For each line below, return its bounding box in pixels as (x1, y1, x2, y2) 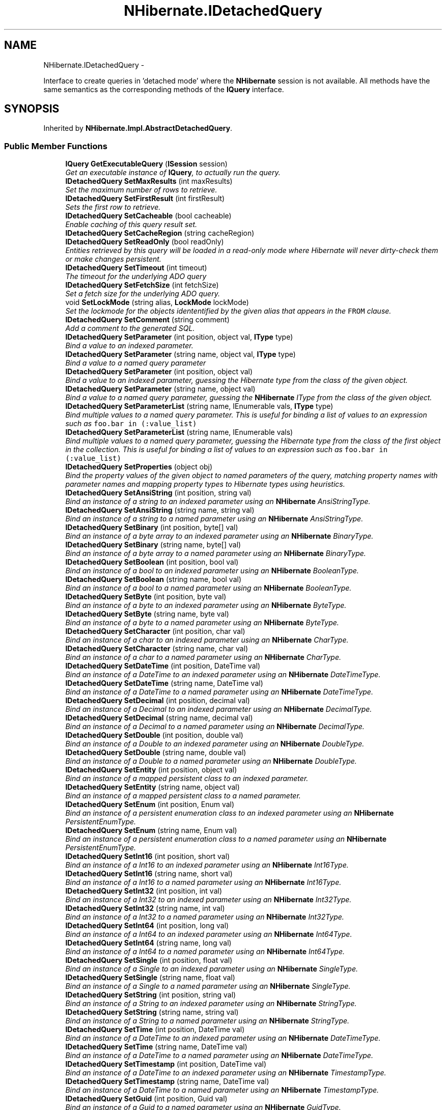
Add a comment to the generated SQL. (65, 324, 195, 333)
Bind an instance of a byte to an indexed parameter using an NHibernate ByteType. (65, 601, 347, 610)
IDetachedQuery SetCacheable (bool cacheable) (65, 211, 232, 220)
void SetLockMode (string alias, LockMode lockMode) (65, 298, 249, 307)
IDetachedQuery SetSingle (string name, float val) (65, 973, 235, 982)
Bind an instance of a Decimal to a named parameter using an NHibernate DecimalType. (65, 722, 365, 731)
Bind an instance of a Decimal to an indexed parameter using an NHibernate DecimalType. (65, 705, 372, 714)
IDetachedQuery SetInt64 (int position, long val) (65, 921, 229, 930)
